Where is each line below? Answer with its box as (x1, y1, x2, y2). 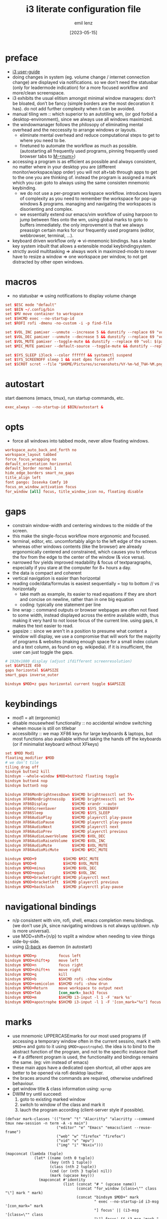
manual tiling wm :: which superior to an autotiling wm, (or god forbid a (12, 111, 158, 117)
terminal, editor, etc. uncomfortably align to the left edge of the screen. (12, 538, 158, 544)
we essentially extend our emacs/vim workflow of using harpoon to (19, 211, 158, 217)
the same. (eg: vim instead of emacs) (12, 1059, 88, 1065)
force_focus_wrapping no (5, 456, 57, 462)
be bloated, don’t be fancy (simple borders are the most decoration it (12, 100, 154, 106)
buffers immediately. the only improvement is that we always (19, 222, 144, 228)
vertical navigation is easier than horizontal (12, 575, 101, 581)
